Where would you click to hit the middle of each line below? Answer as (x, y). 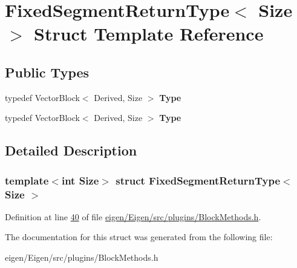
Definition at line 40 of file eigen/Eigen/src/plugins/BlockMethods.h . (133, 216)
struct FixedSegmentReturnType (198, 180)
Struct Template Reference (149, 34)
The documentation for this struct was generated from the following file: (139, 237)
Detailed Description (71, 150)
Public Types (47, 72)
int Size (80, 180)
